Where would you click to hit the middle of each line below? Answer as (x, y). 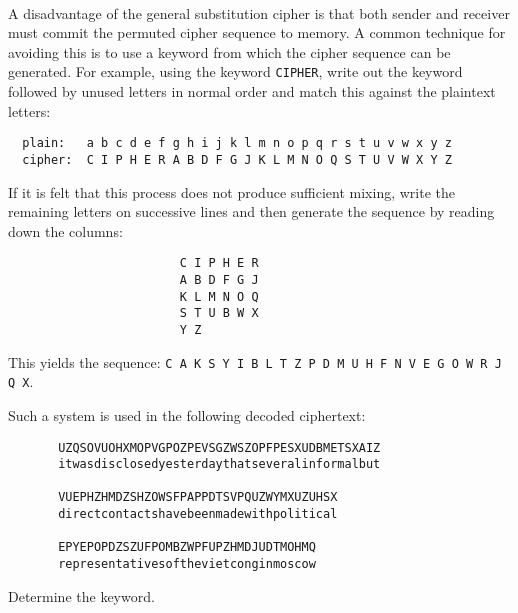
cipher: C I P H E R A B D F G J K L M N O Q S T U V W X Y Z (237, 159)
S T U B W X (219, 313)
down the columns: (65, 230)
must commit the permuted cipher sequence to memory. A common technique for (257, 32)
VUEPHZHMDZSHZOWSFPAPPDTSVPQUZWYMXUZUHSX (198, 497)
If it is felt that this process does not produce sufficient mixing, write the (232, 191)
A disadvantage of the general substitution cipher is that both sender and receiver (259, 12)
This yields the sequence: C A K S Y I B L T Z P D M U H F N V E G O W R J (255, 361)
